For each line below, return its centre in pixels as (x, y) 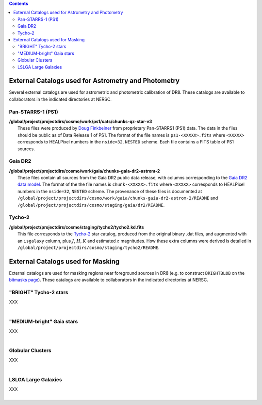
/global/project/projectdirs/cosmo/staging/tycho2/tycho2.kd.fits (76, 227)
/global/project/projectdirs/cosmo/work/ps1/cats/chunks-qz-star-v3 (81, 121)
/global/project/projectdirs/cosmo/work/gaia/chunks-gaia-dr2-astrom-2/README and (118, 198)
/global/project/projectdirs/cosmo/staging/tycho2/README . (89, 247)
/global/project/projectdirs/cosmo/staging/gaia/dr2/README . (91, 205)
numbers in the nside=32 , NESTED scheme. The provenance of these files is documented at (110, 191)
